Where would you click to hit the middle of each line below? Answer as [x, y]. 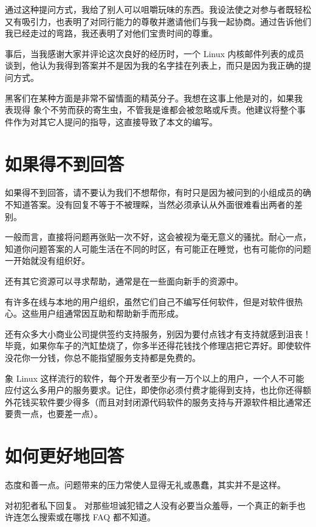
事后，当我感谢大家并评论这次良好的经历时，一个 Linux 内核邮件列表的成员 [155, 53]
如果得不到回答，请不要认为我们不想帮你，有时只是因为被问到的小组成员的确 [158, 192]
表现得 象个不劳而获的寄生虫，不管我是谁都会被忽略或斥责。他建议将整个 [151, 110]
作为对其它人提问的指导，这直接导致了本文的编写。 [115, 121]
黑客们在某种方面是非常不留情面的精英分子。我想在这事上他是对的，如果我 [154, 98]
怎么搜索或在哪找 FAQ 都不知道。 [88, 517]
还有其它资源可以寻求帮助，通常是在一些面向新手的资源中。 [124, 281]
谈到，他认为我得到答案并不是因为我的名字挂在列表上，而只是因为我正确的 [154, 65]
